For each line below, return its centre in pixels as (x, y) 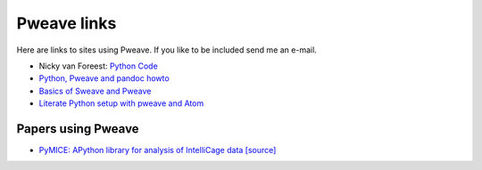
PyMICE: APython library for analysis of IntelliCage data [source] (158, 150)
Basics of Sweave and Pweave (95, 91)
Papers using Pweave (78, 129)
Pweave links (66, 23)
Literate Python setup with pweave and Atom (121, 103)
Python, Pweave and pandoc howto (104, 78)
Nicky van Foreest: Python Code (98, 66)
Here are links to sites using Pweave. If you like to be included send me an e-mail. (166, 50)
